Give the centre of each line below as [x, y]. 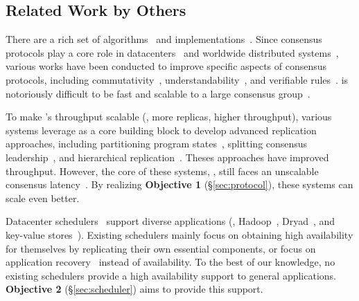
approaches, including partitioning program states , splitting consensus [157, 144]
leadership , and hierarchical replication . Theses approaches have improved [167, 157]
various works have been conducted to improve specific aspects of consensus [166, 66]
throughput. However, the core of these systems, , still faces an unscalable [162, 171]
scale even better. [43, 198]
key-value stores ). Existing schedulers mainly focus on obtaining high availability [179, 234]
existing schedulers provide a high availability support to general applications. [171, 275]
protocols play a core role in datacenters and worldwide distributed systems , [172, 52]
